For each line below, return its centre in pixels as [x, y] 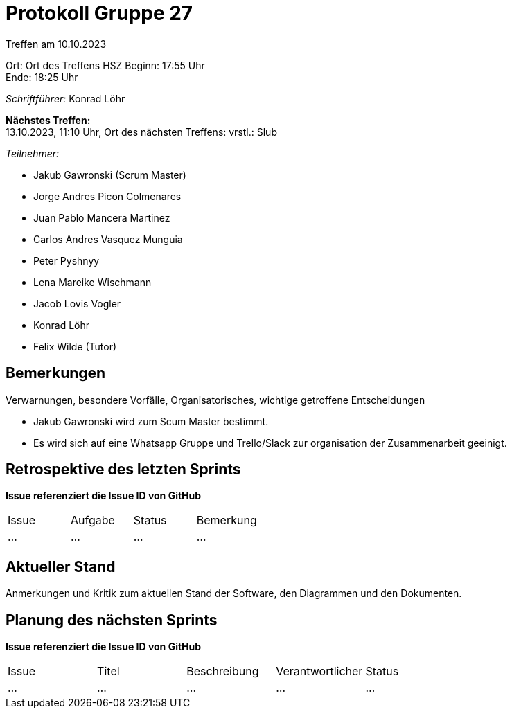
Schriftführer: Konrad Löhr [65, 98]
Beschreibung [223, 671]
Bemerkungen [56, 373]
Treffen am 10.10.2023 [56, 44]
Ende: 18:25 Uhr [42, 77]
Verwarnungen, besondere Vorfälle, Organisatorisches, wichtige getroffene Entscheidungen [215, 400]
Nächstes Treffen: [48, 120]
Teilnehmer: [33, 153]
